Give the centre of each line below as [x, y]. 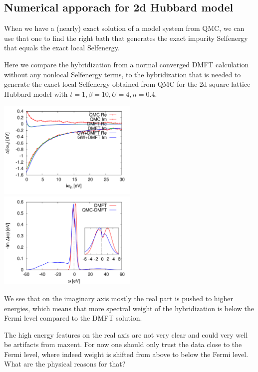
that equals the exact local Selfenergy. [62, 48]
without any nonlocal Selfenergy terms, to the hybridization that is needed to [123, 74]
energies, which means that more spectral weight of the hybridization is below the [129, 308]
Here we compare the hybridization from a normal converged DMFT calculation [127, 64]
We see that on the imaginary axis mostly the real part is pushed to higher [119, 298]
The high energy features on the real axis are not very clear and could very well [126, 334]
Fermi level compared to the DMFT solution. [73, 318]
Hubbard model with [36, 93]
